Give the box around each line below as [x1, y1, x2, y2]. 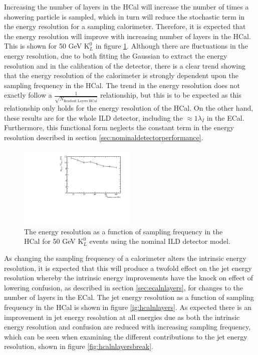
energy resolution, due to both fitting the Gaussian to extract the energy [4, 50, 227, 61]
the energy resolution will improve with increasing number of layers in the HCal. [4, 31, 251, 41]
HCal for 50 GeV [24, 236, 76, 246]
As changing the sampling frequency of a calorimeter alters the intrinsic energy [4, 253, 246, 263]
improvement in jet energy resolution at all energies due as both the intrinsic [4, 311, 240, 322]
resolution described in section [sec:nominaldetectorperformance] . [4, 132, 203, 142]
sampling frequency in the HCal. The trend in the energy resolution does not [4, 80, 240, 90]
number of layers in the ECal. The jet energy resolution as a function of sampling [4, 292, 254, 302]
